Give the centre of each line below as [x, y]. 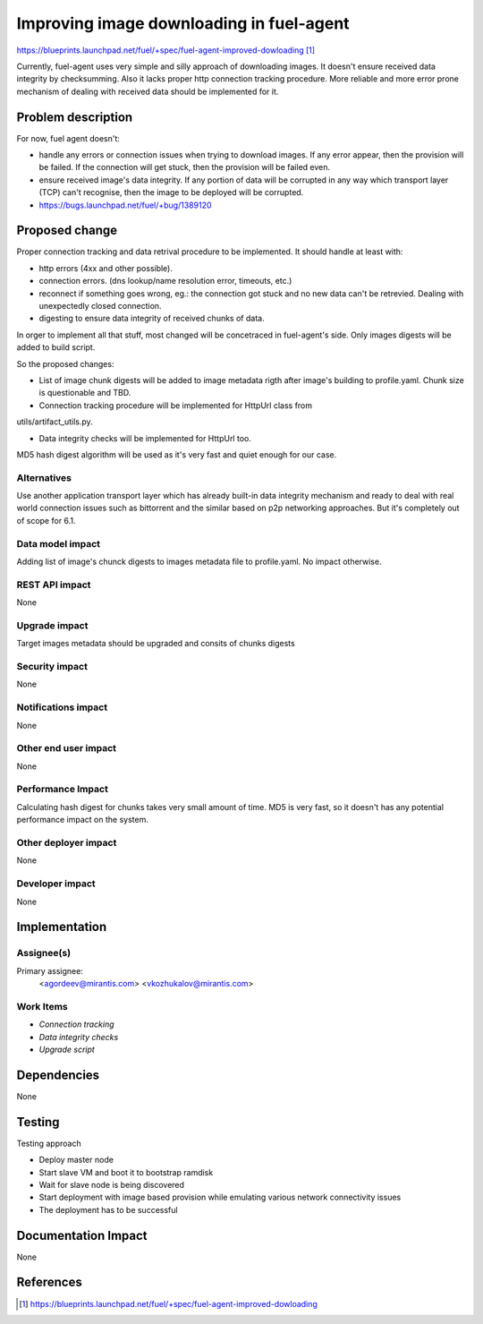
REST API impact [54, 585]
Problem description [75, 117]
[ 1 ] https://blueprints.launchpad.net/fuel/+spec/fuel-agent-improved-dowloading [168, 1303]
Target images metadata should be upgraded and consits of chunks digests [156, 644]
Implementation [62, 927]
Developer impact [56, 884]
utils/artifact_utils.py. [55, 422]
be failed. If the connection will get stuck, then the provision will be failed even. [185, 167]
